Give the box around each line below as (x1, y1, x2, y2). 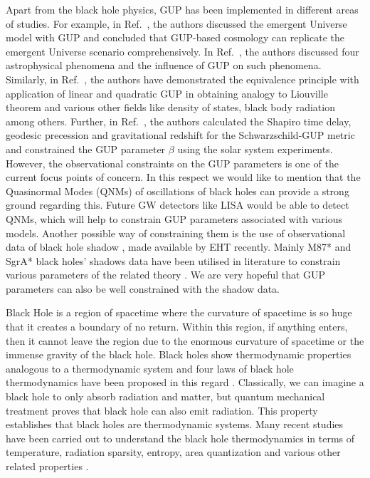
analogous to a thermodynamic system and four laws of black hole (6, 360, 294, 375)
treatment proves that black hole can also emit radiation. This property (6, 402, 318, 417)
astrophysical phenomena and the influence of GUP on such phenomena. (6, 58, 322, 73)
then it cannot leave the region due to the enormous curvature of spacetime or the (6, 333, 364, 348)
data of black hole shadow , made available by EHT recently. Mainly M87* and (6, 239, 351, 254)
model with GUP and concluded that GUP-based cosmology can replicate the (6, 30, 344, 45)
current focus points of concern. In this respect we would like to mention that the (6, 170, 361, 185)
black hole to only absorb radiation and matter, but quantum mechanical (6, 389, 325, 404)
